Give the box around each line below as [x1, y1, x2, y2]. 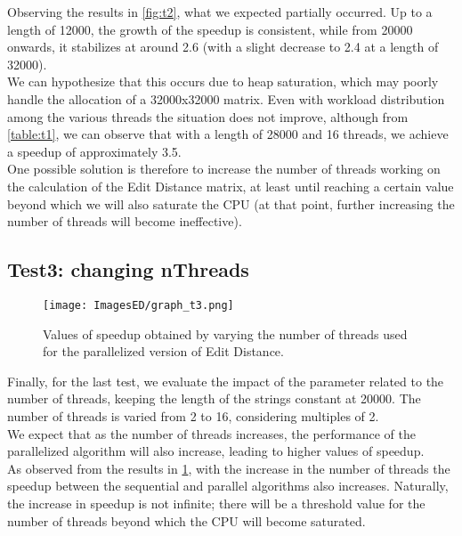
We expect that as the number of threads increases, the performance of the [7, 424, 416, 443]
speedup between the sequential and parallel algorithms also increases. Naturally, [7, 476, 449, 495]
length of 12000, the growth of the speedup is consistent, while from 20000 [7, 20, 413, 38]
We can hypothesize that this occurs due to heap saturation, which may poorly [7, 72, 439, 91]
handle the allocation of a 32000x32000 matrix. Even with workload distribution [7, 89, 445, 108]
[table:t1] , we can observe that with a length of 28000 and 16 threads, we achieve [7, 125, 449, 143]
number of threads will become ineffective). [7, 212, 242, 231]
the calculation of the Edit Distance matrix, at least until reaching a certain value [7, 176, 454, 195]
